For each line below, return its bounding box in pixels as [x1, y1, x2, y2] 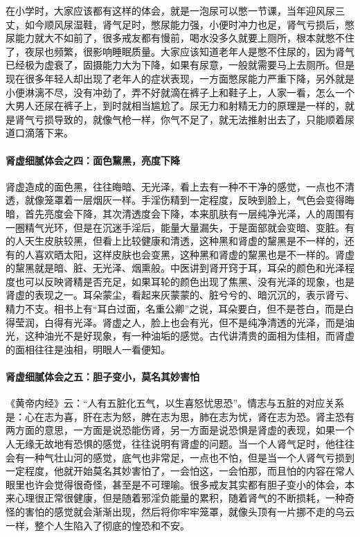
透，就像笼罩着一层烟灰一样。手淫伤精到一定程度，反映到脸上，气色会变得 [6, 193, 345, 207]
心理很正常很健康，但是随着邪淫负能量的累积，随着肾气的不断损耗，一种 [15, 491, 345, 505]
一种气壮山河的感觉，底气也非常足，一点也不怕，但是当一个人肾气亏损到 [24, 450, 354, 464]
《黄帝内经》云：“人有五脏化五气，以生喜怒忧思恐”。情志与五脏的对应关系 [6, 396, 345, 410]
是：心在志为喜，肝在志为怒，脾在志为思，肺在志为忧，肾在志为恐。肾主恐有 [6, 409, 354, 423]
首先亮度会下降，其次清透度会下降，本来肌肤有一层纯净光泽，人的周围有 [24, 206, 354, 220]
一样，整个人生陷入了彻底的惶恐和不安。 [6, 518, 190, 532]
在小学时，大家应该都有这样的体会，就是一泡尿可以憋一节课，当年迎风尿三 [6, 3, 345, 17]
